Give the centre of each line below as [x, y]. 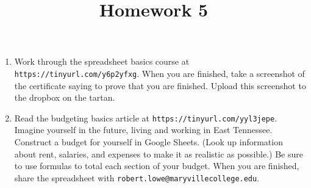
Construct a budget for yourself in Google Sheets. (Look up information [148, 142]
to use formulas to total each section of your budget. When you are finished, [157, 166]
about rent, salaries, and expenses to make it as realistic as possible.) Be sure [159, 154]
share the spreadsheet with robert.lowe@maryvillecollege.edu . [137, 177]
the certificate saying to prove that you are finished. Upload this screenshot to [160, 85]
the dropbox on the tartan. [65, 97]
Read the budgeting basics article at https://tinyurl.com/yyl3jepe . [146, 117]
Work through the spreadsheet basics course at [102, 61]
